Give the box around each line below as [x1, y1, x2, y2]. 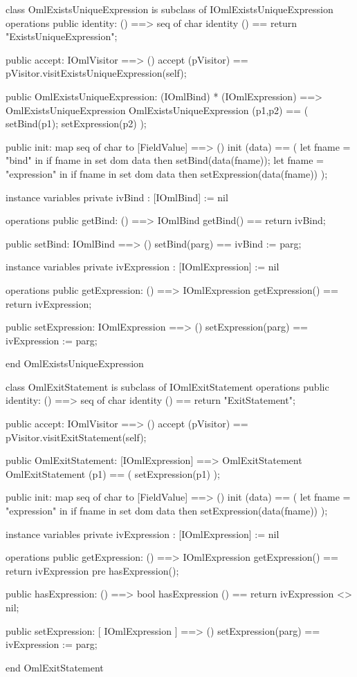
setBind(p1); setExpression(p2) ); [6, 116, 147, 131]
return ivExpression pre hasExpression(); [6, 563, 179, 577]
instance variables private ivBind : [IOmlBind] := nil [6, 189, 228, 204]
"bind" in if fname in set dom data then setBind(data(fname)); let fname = [6, 153, 324, 167]
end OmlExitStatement [6, 660, 104, 674]
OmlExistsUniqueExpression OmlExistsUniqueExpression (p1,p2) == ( [6, 102, 309, 117]
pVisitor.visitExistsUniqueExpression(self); [6, 66, 187, 80]
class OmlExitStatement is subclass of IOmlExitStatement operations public [6, 379, 329, 393]
